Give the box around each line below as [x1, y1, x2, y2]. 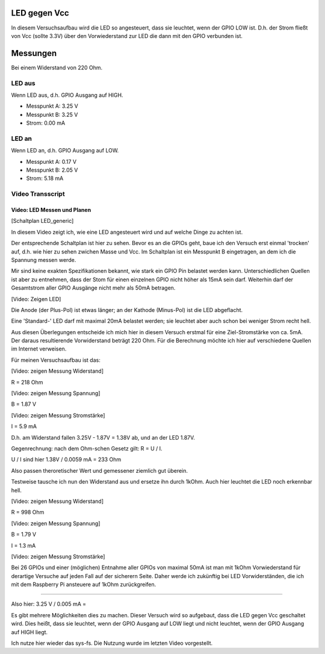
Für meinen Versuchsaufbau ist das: [11, 356, 101, 364]
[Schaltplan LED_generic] [11, 217, 74, 225]
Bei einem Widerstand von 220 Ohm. [11, 64, 103, 71]
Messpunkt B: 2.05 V [26, 166, 78, 174]
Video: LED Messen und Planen [11, 207, 91, 213]
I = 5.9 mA [11, 423, 37, 430]
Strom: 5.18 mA [26, 175, 64, 182]
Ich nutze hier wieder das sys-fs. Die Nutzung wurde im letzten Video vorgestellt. [11, 640, 213, 647]
